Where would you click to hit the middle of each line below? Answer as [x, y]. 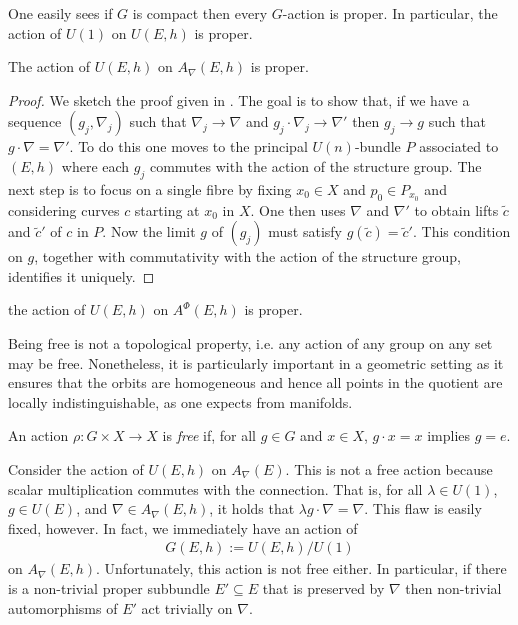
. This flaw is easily [423, 508]
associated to [459, 146]
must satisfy [305, 231]
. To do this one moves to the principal [188, 146]
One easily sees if [60, 13]
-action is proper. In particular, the [390, 13]
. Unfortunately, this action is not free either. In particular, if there [301, 568]
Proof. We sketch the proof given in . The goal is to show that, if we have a [239, 99]
